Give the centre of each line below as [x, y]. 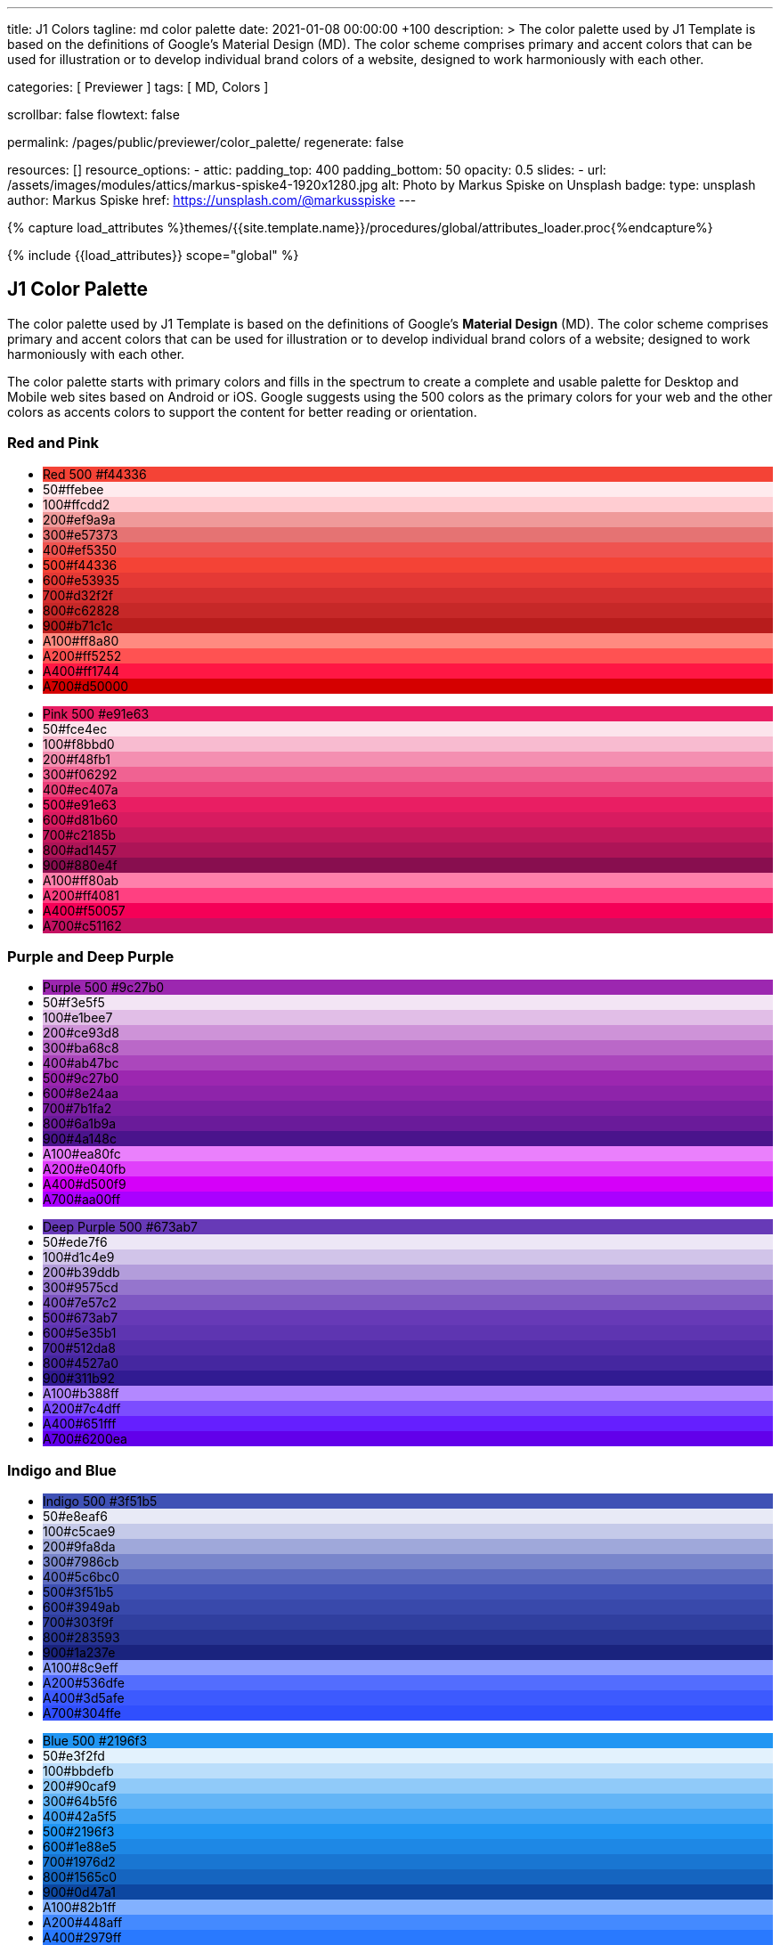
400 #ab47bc [81, 1063]
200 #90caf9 [80, 1786]
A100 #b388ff [81, 1394]
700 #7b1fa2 [77, 1109]
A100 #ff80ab [81, 880]
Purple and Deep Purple [91, 956]
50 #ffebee [73, 489]
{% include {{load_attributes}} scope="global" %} [153, 255]
